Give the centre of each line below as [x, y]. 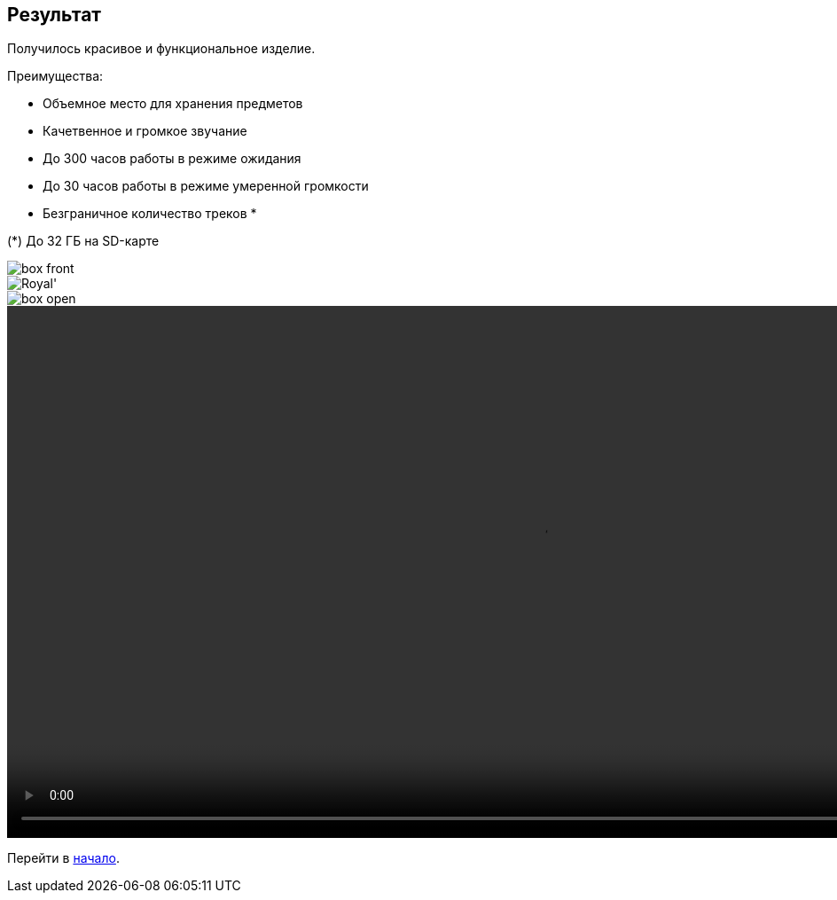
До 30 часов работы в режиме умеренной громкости [206, 186]
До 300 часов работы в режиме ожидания [172, 159]
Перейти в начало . [63, 858]
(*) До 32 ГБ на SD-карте [83, 241]
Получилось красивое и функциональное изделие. [161, 49]
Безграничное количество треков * [150, 214]
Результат [55, 15]
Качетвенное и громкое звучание [145, 131]
